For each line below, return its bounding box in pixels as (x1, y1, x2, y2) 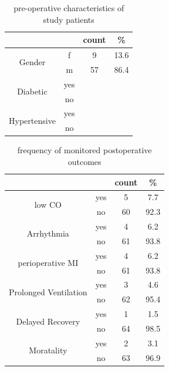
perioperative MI (18, 257, 79, 269)
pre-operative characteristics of (13, 2, 124, 14)
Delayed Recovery (16, 315, 80, 327)
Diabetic (17, 85, 48, 97)
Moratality (29, 344, 67, 356)
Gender (19, 56, 46, 68)
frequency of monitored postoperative (17, 144, 152, 156)
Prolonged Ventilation (9, 285, 87, 298)
